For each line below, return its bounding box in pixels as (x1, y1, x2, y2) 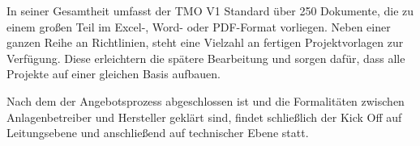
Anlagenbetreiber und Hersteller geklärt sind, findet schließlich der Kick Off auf (6, 108, 402, 125)
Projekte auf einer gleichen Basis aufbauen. (6, 65, 221, 82)
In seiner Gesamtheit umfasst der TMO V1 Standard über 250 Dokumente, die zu (6, 2, 414, 19)
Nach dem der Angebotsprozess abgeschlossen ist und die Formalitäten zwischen (6, 92, 405, 109)
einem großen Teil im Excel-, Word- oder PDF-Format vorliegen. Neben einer (6, 18, 391, 35)
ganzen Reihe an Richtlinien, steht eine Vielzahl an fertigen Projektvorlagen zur (6, 34, 404, 51)
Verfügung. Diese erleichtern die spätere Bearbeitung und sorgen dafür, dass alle (6, 49, 405, 66)
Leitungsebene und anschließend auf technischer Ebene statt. (6, 124, 309, 141)
